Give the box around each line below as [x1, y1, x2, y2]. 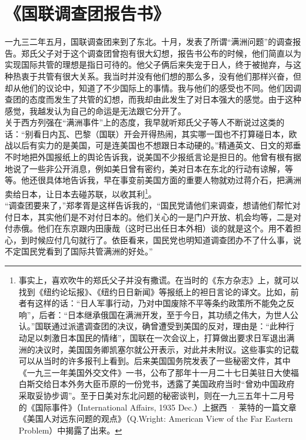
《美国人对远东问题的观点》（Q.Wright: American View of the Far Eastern [18, 412, 293, 425]
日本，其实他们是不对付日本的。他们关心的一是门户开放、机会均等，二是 [12, 210, 293, 223]
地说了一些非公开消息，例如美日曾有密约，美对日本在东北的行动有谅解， [5, 162, 285, 174]
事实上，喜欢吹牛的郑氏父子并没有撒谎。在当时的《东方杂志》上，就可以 [18, 274, 299, 286]
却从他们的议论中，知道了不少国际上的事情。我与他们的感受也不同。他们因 [5, 81, 293, 94]
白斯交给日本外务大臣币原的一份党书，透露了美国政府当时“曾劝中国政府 [18, 378, 295, 390]
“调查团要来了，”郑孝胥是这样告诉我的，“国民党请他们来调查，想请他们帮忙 [5, 199, 292, 211]
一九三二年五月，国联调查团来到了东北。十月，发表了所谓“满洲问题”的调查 [5, 35, 293, 48]
